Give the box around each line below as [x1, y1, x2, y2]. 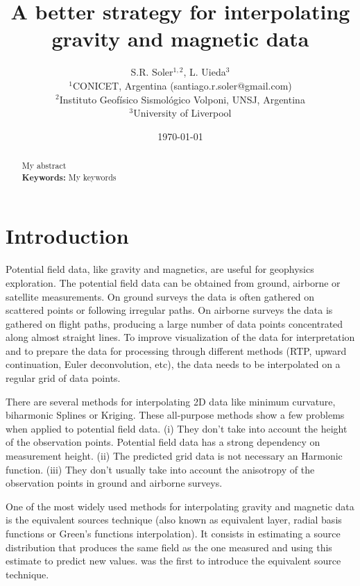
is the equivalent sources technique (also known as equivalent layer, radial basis [6, 512, 342, 527]
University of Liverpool [133, 106, 232, 120]
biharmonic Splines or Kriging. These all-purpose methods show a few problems [6, 408, 345, 422]
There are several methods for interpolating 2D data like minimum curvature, [6, 394, 336, 408]
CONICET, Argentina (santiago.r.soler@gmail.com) [72, 78, 292, 92]
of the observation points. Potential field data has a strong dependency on [6, 435, 320, 449]
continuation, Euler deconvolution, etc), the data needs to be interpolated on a [6, 357, 341, 371]
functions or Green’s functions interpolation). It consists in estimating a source [6, 526, 341, 541]
